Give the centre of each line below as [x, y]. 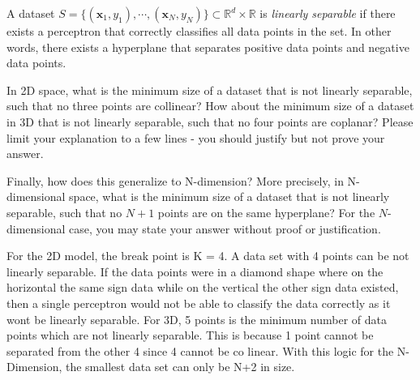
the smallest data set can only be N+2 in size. [180, 367]
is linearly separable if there [328, 13]
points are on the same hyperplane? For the [266, 212]
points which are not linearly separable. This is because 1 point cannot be [190, 335]
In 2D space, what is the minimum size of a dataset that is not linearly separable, [210, 90]
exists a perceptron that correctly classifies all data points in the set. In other [199, 31]
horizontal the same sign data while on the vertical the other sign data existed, [203, 287]
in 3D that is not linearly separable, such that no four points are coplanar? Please [210, 121]
